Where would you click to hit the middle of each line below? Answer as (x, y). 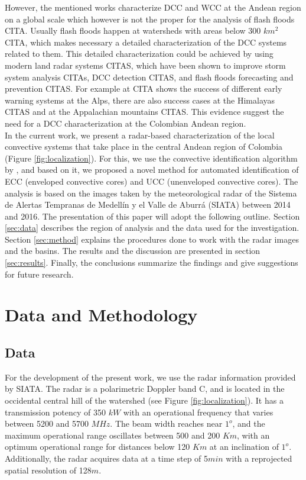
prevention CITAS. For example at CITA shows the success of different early (144, 88)
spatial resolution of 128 (48, 470)
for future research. (39, 274)
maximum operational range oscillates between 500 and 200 (113, 435)
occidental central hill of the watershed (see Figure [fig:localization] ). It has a (144, 400)
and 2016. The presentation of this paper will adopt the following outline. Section (152, 216)
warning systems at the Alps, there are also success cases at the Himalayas (140, 100)
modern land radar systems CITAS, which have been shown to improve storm (145, 65)
